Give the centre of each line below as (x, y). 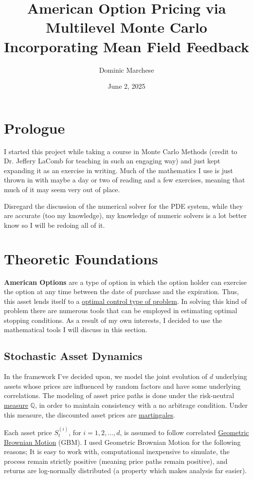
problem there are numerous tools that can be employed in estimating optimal (121, 310)
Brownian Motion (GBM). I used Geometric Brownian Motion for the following (122, 442)
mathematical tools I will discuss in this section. (76, 329)
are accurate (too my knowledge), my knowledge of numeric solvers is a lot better (125, 215)
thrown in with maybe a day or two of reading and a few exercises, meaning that (125, 180)
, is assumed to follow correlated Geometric (184, 432)
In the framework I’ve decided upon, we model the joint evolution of (106, 376)
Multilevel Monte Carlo (126, 27)
